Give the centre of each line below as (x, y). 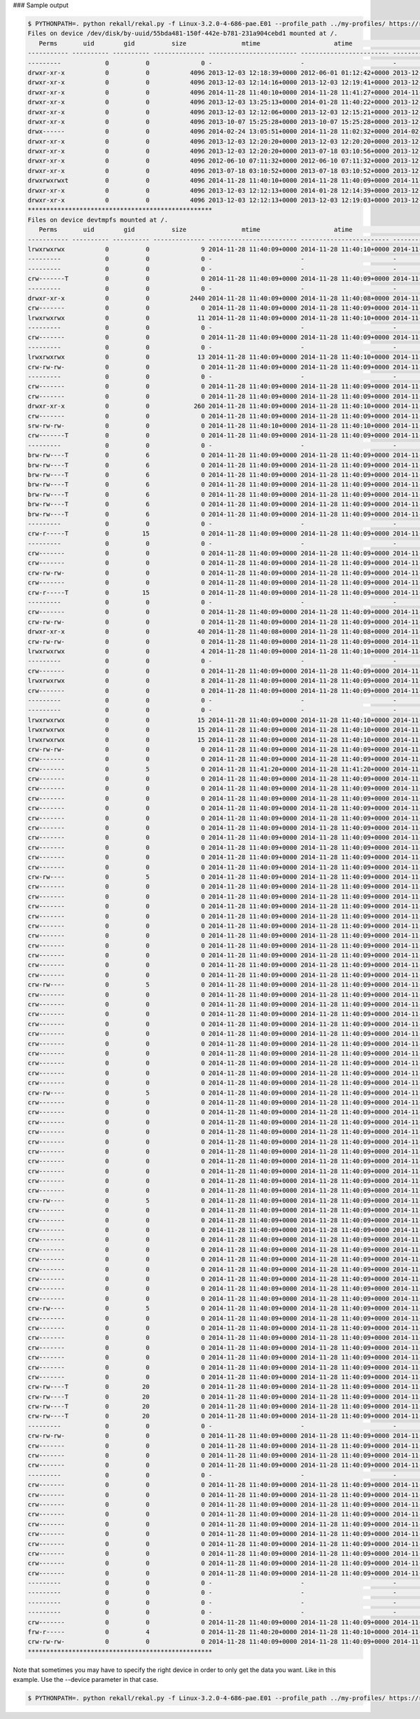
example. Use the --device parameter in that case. (86, 1680)
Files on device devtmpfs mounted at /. (98, 220)
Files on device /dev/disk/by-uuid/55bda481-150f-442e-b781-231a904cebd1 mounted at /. (183, 34)
